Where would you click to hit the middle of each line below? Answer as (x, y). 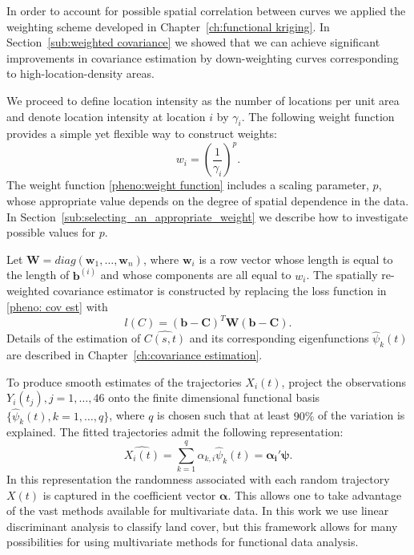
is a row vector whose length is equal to (296, 259)
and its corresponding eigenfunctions (279, 338)
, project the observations (344, 381)
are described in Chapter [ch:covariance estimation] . (135, 355)
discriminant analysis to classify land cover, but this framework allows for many (202, 526)
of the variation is (362, 415)
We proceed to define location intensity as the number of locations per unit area (203, 100)
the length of (38, 275)
